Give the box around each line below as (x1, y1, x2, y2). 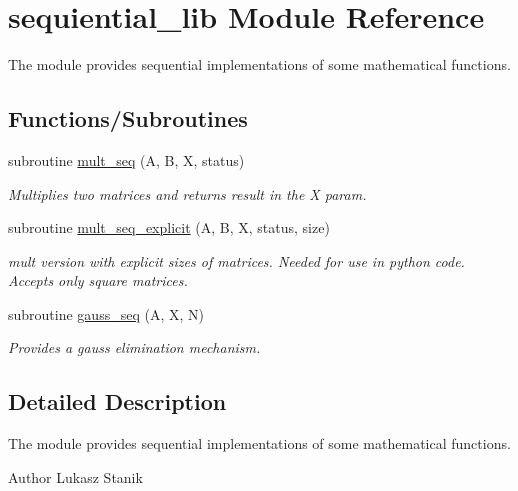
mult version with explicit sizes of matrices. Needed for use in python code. (8, 250, 465, 271)
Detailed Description (8, 386, 227, 417)
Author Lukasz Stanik (8, 466, 143, 487)
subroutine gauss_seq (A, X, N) (8, 303, 204, 324)
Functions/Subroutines (8, 103, 248, 134)
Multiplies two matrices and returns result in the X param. (8, 183, 367, 204)
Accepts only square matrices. (8, 270, 188, 291)
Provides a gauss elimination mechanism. (8, 337, 261, 358)
